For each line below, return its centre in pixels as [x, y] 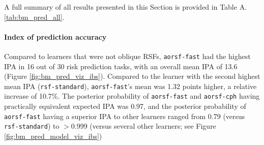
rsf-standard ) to [32, 126]
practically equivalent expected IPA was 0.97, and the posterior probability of [125, 106]
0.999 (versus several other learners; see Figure [143, 126]
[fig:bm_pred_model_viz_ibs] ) [53, 136]
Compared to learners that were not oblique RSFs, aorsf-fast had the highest [127, 56]
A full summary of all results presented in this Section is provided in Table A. [126, 7]
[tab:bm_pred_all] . [34, 17]
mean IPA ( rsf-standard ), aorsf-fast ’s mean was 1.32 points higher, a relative [130, 86]
